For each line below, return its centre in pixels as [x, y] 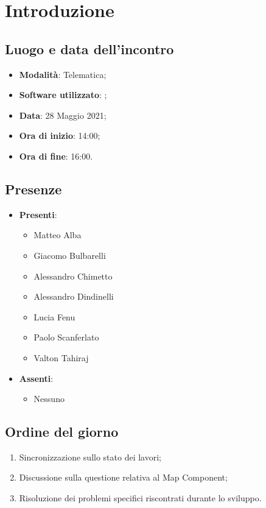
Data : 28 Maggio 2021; [63, 115]
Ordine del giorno [62, 432]
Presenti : [38, 214]
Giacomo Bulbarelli [70, 255]
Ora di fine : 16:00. [56, 156]
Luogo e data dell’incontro [89, 48]
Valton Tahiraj [61, 357]
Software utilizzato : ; [63, 95]
